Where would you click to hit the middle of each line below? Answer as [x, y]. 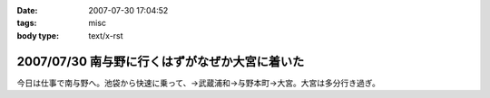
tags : [27, 23]
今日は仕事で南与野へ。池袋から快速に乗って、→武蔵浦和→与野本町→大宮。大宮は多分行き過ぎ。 [198, 83]
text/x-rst [106, 35]
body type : [38, 35]
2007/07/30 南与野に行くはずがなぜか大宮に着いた [161, 62]
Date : [27, 10]
